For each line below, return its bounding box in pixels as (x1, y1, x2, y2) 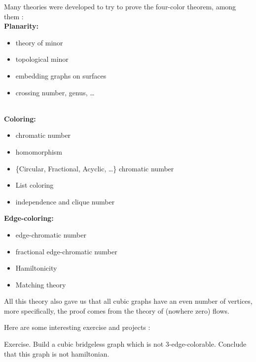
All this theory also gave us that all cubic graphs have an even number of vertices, (4, 296, 253, 306)
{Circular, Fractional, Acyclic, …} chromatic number (15, 163, 174, 173)
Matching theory (15, 279, 66, 289)
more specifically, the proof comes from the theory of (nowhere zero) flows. (4, 305, 229, 316)
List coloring (15, 180, 54, 190)
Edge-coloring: (4, 213, 54, 223)
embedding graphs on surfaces (15, 70, 107, 80)
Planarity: (4, 21, 38, 31)
